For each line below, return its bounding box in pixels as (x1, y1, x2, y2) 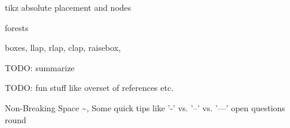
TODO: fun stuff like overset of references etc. (5, 81, 174, 94)
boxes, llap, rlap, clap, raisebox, (5, 41, 121, 54)
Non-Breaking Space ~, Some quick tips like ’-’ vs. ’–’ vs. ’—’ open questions (5, 101, 285, 114)
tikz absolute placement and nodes (5, 1, 132, 13)
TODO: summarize (5, 61, 75, 74)
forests (5, 21, 29, 33)
